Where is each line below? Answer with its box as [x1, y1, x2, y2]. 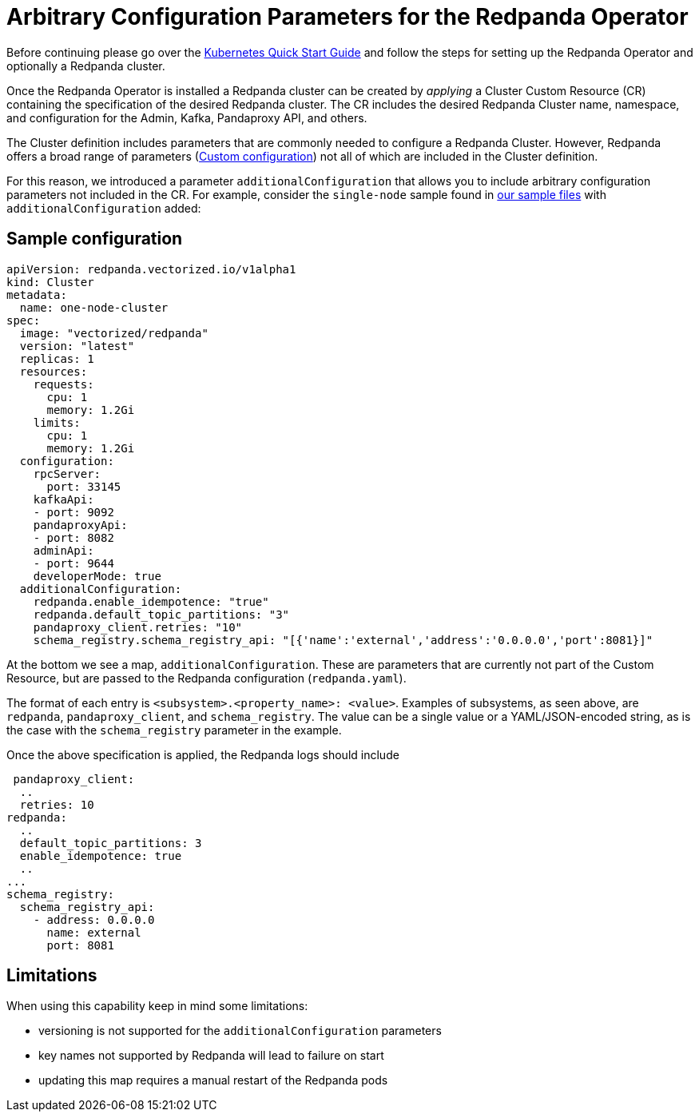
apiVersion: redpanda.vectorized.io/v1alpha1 [6, 262, 296, 276]
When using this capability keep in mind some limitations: [6, 999, 308, 1013]
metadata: [6, 288, 67, 301]
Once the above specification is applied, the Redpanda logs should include [6, 747, 399, 762]
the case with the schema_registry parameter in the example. [6, 722, 342, 737]
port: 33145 [46, 479, 121, 493]
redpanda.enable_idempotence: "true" [33, 595, 269, 608]
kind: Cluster [6, 275, 94, 288]
